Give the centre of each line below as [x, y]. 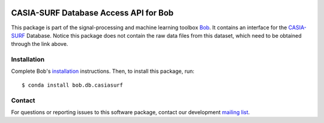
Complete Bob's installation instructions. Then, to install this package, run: [103, 71]
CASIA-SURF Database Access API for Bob [92, 13]
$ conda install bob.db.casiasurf [72, 85]
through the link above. [40, 44]
